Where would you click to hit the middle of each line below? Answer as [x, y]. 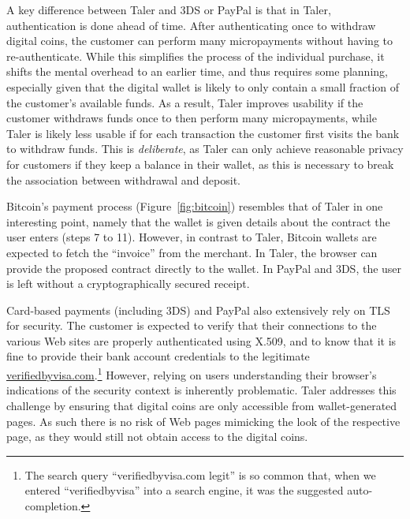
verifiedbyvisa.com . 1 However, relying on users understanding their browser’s [192, 373]
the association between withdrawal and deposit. [123, 179]
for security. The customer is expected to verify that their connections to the [192, 325]
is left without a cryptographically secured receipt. [128, 284]
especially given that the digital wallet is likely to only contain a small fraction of [203, 86]
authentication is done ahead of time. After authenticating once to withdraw [191, 25]
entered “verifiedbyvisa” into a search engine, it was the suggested [184, 490]
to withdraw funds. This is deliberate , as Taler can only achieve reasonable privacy [205, 149]
